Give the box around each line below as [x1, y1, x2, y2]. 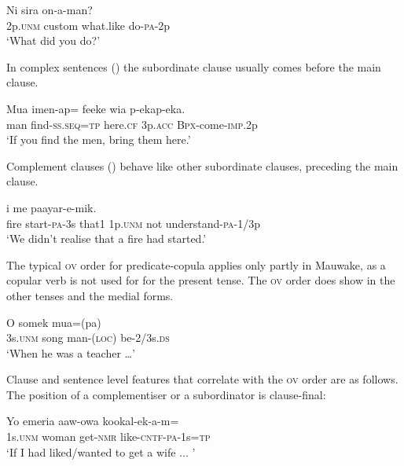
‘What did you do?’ [6, 32, 101, 49]
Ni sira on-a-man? [6, 2, 93, 17]
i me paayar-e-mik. [6, 199, 97, 215]
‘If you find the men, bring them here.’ [6, 131, 191, 148]
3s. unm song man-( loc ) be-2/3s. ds [6, 329, 170, 346]
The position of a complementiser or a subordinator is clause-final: [6, 386, 326, 402]
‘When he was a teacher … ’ [6, 344, 135, 361]
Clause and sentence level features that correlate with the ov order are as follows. [6, 371, 398, 387]
